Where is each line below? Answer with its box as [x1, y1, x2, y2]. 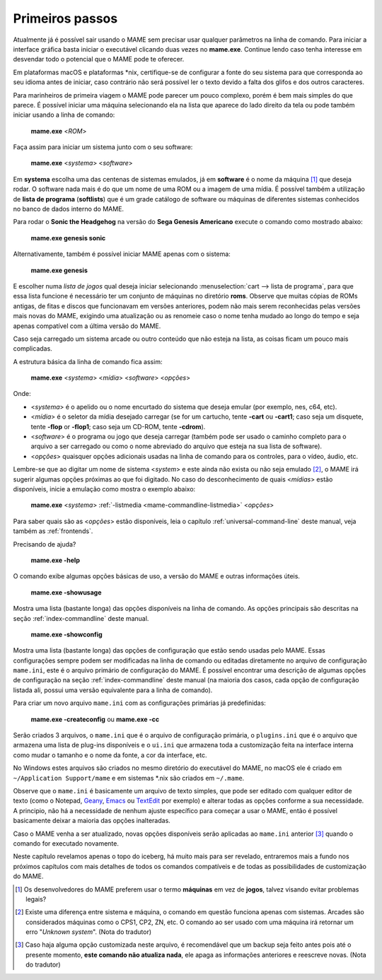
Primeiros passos [13, 11, 118, 26]
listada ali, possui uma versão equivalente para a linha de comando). [13, 686, 213, 694]
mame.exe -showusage [30, 588, 102, 597]
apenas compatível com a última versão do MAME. [13, 322, 161, 330]
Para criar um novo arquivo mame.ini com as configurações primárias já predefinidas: [13, 699, 267, 707]
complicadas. [13, 344, 52, 353]
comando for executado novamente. [13, 839, 120, 848]
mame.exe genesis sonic [30, 233, 106, 242]
